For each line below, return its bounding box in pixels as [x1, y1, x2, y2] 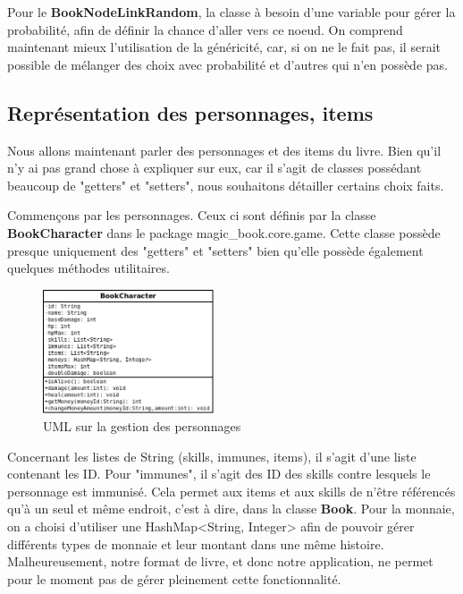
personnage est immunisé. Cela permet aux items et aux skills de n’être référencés [7, 481, 456, 500]
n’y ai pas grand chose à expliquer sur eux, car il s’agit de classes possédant [7, 158, 422, 177]
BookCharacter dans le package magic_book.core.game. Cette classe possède [7, 223, 441, 242]
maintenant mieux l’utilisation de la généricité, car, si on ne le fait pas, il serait [7, 38, 441, 56]
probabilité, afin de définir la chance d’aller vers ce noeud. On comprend [7, 20, 403, 38]
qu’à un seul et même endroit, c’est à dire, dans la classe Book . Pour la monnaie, [7, 499, 455, 518]
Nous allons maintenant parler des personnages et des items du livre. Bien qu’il [7, 140, 442, 159]
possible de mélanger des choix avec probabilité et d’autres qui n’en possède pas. [7, 55, 448, 73]
